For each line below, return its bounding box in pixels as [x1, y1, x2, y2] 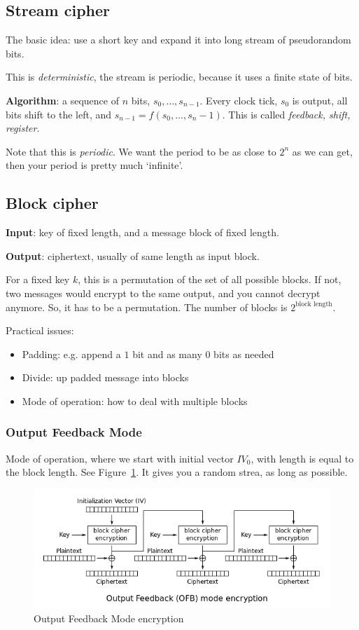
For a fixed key [6, 272, 70, 287]
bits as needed [213, 346, 274, 361]
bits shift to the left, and [6, 107, 112, 121]
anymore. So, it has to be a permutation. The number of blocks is [6, 299, 288, 314]
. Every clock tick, [199, 93, 278, 107]
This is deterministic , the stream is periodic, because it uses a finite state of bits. [6, 69, 353, 84]
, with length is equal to [251, 451, 354, 465]
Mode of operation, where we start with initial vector [6, 451, 234, 465]
